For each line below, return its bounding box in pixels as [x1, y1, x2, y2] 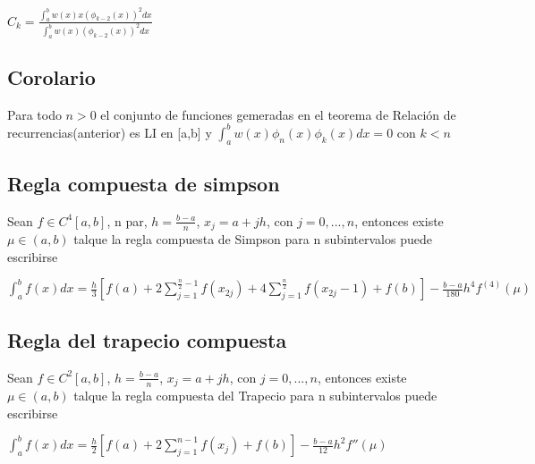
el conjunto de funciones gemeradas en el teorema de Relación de [100, 105, 456, 123]
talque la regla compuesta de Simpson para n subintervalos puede [73, 230, 432, 249]
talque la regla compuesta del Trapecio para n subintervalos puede [73, 386, 437, 405]
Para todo [7, 105, 62, 123]
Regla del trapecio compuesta [7, 325, 287, 353]
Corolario [7, 63, 96, 90]
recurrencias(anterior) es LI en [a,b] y [7, 122, 212, 141]
